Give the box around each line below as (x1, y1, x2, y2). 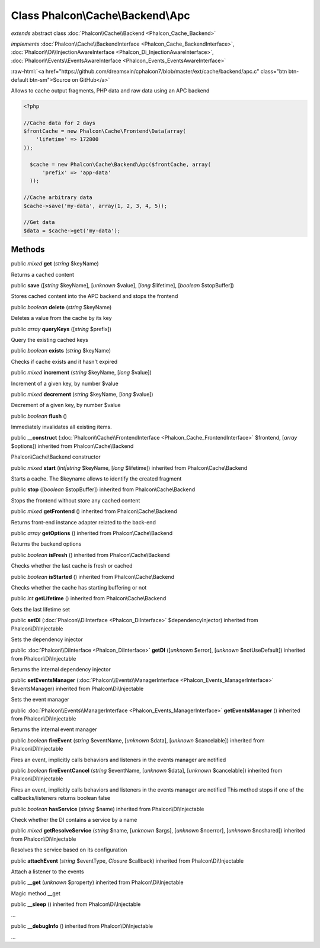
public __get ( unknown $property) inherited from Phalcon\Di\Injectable (11, 879, 184, 886)
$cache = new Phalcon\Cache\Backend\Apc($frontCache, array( (30, 161, 212, 168)
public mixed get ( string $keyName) (11, 260, 99, 267)
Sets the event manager (11, 696, 69, 703)
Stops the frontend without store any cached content (11, 497, 140, 504)
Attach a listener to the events (11, 868, 84, 875)
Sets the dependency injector (11, 636, 83, 643)
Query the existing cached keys (11, 336, 88, 343)
